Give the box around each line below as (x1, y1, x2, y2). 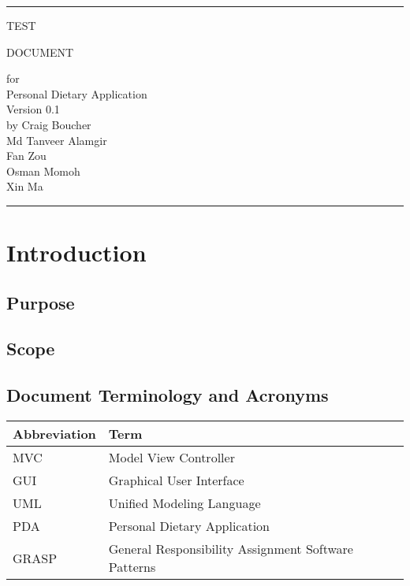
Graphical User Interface (108, 471, 244, 490)
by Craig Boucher (6, 116, 91, 132)
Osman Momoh (6, 162, 80, 179)
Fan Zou (6, 147, 47, 164)
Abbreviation (13, 425, 96, 443)
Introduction (6, 236, 147, 269)
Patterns (108, 558, 156, 577)
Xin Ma (6, 178, 43, 195)
